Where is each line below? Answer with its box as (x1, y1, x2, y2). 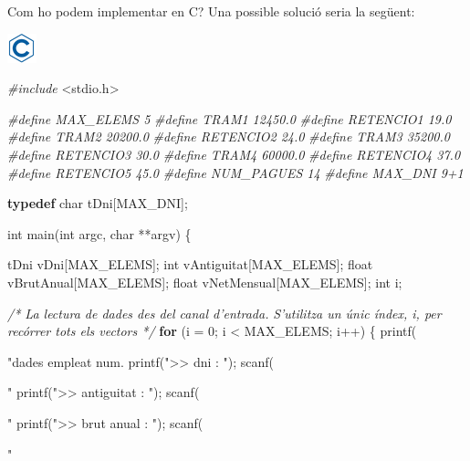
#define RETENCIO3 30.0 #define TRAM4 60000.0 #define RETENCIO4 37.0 (7, 144, 461, 163)
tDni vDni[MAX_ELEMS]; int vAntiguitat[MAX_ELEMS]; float (7, 255, 373, 274)
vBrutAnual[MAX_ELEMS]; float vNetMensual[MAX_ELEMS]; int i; (7, 272, 402, 291)
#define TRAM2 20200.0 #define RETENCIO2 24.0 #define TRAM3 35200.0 (7, 127, 450, 146)
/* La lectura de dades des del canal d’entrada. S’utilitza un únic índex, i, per (7, 303, 442, 322)
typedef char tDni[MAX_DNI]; (7, 194, 188, 213)
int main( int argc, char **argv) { (7, 224, 192, 243)
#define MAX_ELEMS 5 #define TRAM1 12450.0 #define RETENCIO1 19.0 (7, 109, 452, 128)
